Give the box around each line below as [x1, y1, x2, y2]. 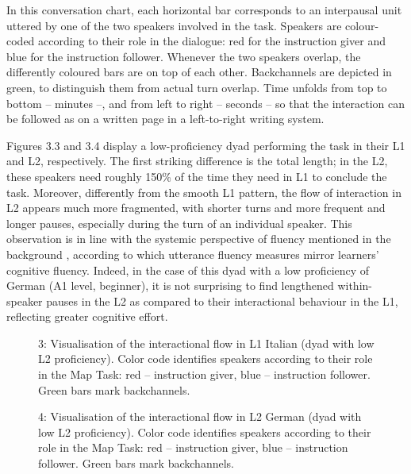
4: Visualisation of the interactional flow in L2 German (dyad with [38, 408, 362, 425]
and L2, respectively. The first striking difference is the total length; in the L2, [6, 152, 388, 169]
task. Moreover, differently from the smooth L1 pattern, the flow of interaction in [6, 183, 401, 200]
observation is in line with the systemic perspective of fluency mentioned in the [6, 230, 391, 247]
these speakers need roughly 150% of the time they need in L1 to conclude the [6, 168, 387, 184]
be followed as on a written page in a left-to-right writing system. [6, 110, 325, 127]
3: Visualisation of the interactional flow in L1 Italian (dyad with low [38, 334, 375, 351]
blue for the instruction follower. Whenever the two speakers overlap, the [6, 48, 361, 64]
